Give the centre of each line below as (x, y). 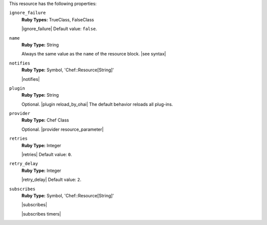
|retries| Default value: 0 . (47, 155)
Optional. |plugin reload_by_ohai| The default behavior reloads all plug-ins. (97, 104)
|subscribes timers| (41, 214)
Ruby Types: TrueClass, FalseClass (58, 19)
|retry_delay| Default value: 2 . (51, 180)
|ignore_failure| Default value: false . (59, 29)
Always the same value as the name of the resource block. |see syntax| (94, 54)
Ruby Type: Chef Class (45, 120)
